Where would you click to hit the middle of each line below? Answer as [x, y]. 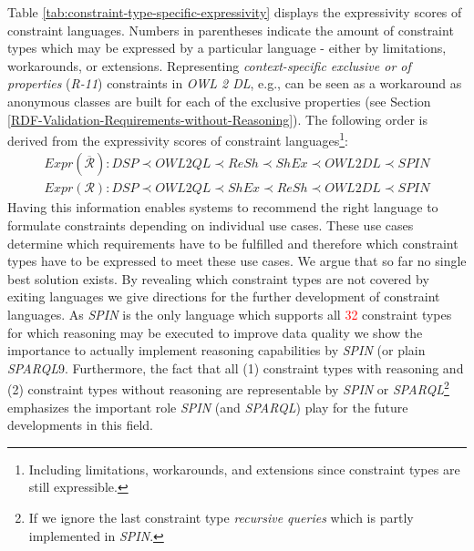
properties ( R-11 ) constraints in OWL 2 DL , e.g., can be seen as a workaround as [235, 83]
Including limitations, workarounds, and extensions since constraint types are [244, 469]
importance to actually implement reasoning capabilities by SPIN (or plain [216, 350]
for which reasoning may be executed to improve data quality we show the [215, 332]
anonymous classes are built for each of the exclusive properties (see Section [219, 101]
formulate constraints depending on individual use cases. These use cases [211, 225]
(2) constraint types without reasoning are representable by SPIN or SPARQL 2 [228, 388]
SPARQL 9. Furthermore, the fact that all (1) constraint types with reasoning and [236, 367]
